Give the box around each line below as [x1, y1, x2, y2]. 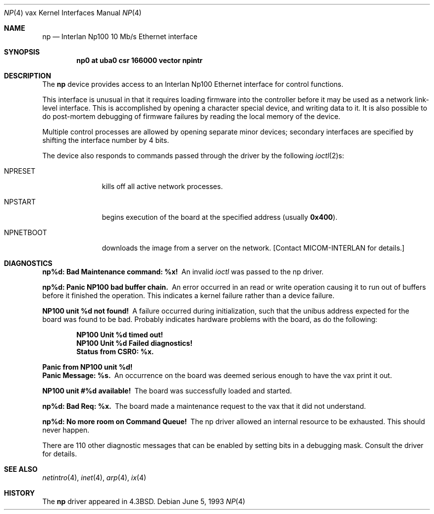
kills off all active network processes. [102, 182, 223, 191]
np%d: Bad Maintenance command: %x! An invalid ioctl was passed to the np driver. [42, 267, 324, 276]
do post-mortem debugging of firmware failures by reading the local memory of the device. [42, 112, 340, 121]
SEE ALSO [4, 465, 38, 473]
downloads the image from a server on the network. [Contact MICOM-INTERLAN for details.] [102, 244, 405, 252]
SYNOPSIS [4, 48, 40, 56]
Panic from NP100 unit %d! [42, 363, 133, 371]
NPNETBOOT [4, 228, 47, 237]
